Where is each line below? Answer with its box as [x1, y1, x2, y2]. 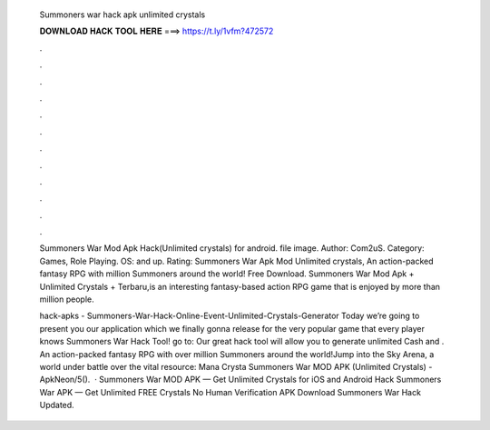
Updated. [39, 400, 74, 411]
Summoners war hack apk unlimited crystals [39, 9, 206, 20]
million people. [39, 294, 94, 305]
